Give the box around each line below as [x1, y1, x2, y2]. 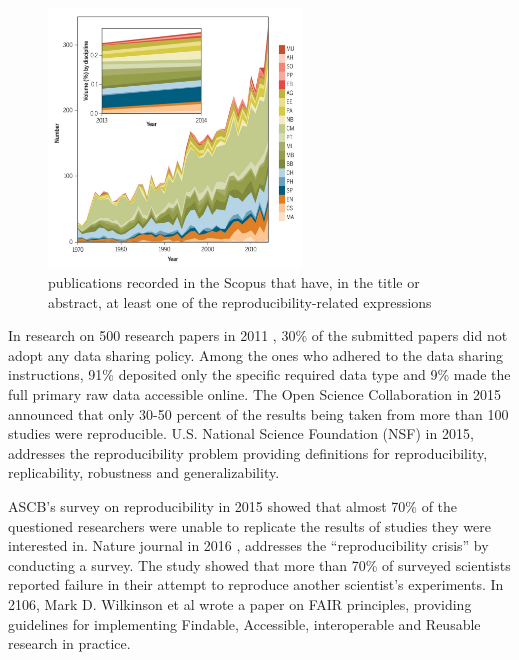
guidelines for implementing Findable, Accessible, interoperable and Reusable [8, 613, 481, 634]
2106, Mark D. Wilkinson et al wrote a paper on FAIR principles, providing [8, 593, 472, 614]
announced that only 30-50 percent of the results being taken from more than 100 [8, 403, 509, 424]
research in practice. [8, 633, 131, 654]
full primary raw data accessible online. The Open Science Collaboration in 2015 [8, 384, 502, 405]
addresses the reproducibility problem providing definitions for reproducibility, [8, 442, 488, 463]
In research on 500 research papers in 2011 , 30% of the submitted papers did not [8, 325, 508, 346]
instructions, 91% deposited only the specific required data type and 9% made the [8, 364, 511, 385]
